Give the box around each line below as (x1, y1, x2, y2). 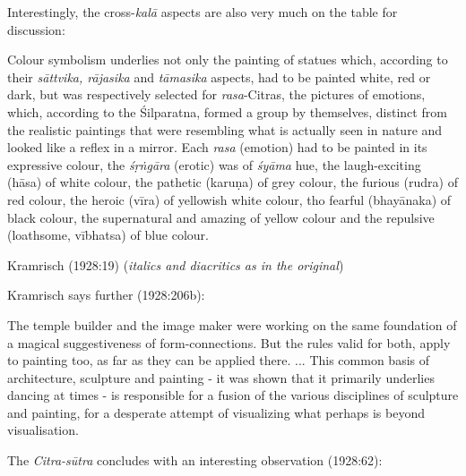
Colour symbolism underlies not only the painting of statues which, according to (7, 50, 448, 69)
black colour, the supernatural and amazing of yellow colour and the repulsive (7, 208, 435, 226)
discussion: (7, 20, 65, 38)
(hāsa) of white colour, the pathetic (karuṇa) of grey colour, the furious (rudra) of (7, 173, 458, 191)
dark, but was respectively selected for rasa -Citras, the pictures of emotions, (7, 85, 426, 104)
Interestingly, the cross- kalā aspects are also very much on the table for (7, 3, 398, 21)
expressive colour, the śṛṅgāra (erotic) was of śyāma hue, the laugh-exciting (7, 155, 421, 174)
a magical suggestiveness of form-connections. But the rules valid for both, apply (7, 333, 451, 352)
